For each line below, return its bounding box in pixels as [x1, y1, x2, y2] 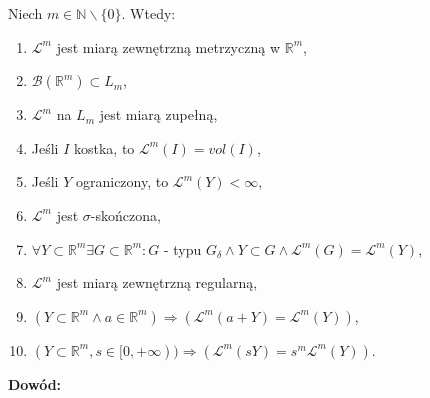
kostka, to [74, 137, 135, 158]
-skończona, [90, 204, 161, 225]
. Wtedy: [121, 3, 176, 23]
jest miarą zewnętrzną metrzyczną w [56, 36, 280, 57]
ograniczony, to [75, 171, 169, 192]
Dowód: [8, 373, 62, 394]
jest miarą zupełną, [99, 104, 218, 125]
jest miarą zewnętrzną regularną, [56, 272, 258, 293]
